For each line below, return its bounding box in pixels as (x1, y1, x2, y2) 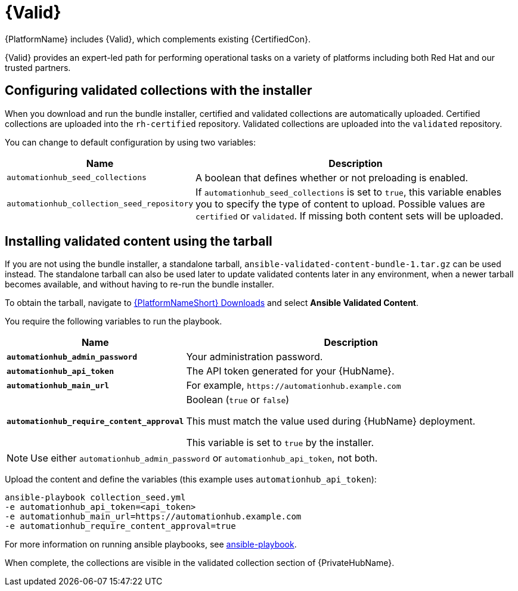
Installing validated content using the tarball (5, 234, 272, 249)
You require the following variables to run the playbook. (5, 316, 222, 327)
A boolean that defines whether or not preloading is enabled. (196, 171, 469, 184)
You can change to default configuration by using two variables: (5, 137, 256, 147)
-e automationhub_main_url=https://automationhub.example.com (5, 512, 302, 522)
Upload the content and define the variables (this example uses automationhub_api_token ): (5, 474, 377, 485)
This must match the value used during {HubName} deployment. (186, 415, 476, 428)
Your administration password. (186, 351, 323, 363)
